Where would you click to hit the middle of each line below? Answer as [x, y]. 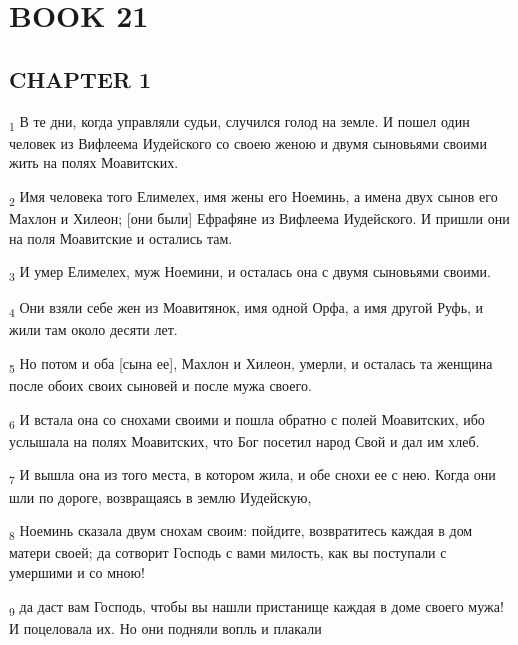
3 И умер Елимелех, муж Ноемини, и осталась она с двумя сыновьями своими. [250, 272]
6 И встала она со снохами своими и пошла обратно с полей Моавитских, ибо [247, 420]
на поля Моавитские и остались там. [121, 237]
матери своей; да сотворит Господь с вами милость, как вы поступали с [228, 552]
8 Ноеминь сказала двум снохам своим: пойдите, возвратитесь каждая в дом [241, 531]
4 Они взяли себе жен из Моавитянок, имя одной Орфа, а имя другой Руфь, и [246, 309]
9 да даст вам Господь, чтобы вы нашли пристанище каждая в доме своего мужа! [256, 607]
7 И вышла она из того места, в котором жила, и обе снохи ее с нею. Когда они [252, 476]
